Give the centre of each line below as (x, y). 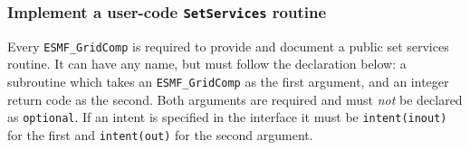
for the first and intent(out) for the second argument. (160, 134)
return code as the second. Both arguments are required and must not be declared (235, 99)
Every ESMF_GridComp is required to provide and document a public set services (228, 46)
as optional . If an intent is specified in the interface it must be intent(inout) (227, 117)
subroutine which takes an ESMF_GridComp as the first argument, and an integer (228, 82)
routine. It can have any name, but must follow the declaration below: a (207, 64)
